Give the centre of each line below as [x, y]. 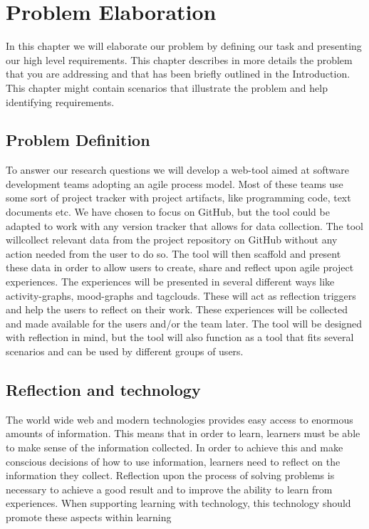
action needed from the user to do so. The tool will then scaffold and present [173, 253]
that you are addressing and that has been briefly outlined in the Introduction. [178, 74]
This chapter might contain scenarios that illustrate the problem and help [167, 87]
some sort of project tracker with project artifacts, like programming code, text [178, 198]
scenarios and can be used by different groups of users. [125, 351]
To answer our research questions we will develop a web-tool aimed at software [177, 170]
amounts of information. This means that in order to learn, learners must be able [183, 433]
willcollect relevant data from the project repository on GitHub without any [172, 240]
